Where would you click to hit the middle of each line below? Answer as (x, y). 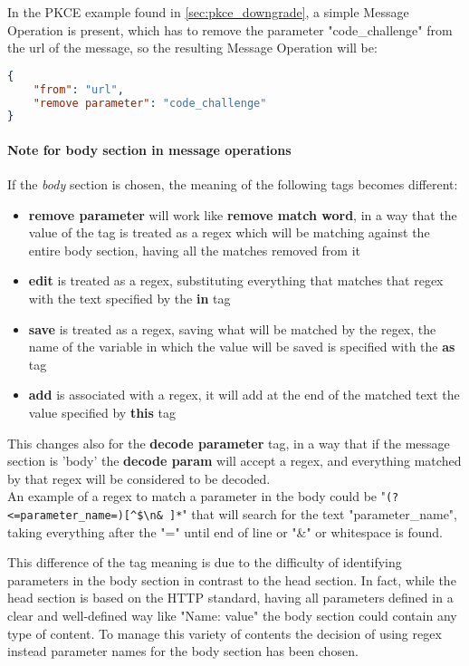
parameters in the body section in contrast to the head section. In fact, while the (232, 579)
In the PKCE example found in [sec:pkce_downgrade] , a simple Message (208, 12)
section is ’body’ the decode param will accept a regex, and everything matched (234, 461)
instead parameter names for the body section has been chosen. (183, 651)
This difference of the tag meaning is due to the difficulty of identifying (205, 562)
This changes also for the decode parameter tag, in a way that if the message (229, 443)
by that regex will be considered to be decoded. (139, 478)
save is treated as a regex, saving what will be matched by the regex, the (232, 328)
